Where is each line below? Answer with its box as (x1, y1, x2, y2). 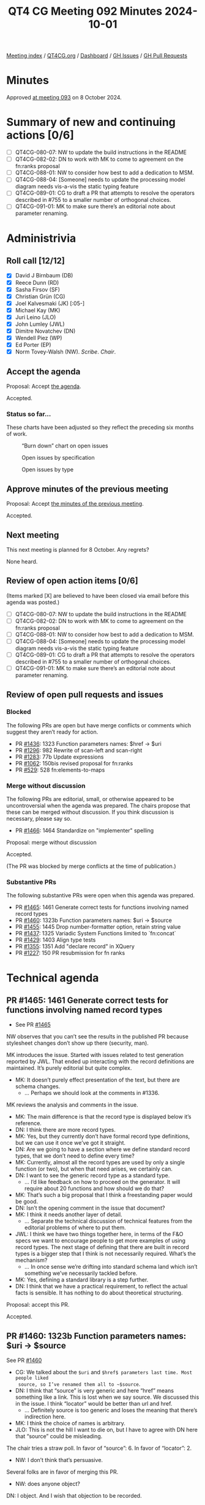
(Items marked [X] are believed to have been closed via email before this (6, 592, 190, 599)
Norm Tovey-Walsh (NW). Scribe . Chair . (15, 348, 116, 355)
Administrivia (6, 231, 76, 245)
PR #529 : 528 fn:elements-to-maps (15, 766, 105, 773)
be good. (15, 1198, 39, 1205)
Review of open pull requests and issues (6, 689, 163, 700)
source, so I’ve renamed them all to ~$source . (18, 1380, 141, 1388)
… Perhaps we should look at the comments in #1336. (24, 1089, 160, 1097)
